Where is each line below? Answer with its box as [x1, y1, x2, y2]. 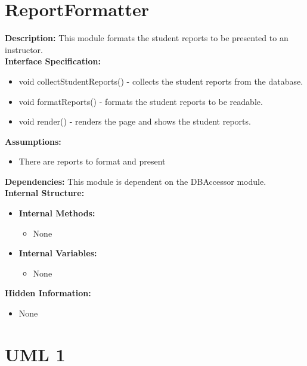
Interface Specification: [5, 55, 101, 67]
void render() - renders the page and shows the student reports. [18, 115, 251, 128]
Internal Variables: [18, 247, 97, 259]
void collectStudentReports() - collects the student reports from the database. [18, 75, 303, 87]
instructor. [5, 43, 43, 55]
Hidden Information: [5, 287, 91, 299]
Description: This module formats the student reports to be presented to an [5, 32, 289, 44]
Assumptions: [5, 135, 61, 147]
